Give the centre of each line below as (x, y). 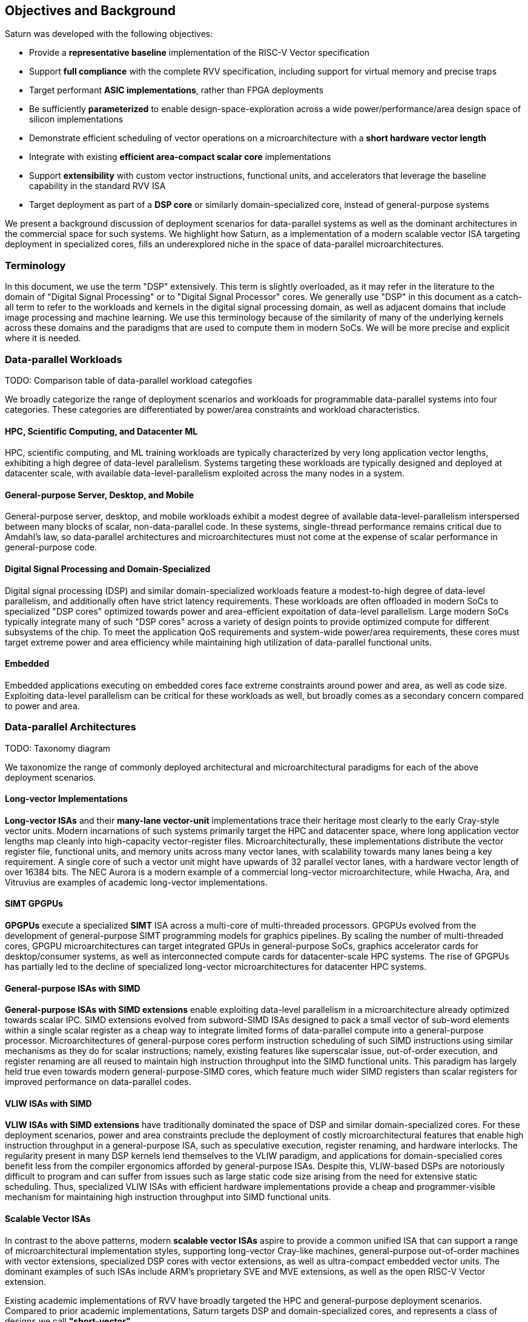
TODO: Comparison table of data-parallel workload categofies (129, 380)
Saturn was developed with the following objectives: (109, 34)
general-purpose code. (51, 547)
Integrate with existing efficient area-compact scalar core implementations (180, 157)
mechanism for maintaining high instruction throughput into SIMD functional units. (168, 1197)
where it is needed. (43, 338)
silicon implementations (76, 119)
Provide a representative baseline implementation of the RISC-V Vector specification (200, 53)
